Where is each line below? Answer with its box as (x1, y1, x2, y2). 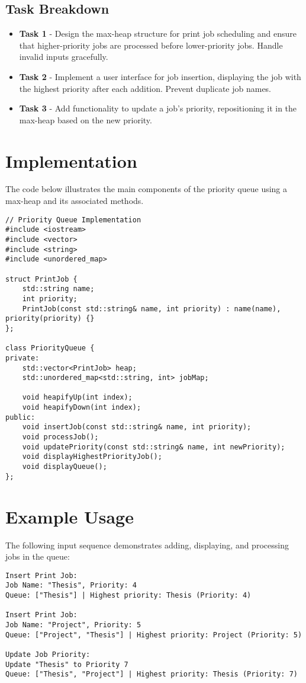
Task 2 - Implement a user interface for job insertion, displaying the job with (19, 70, 301, 82)
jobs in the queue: (5, 550, 70, 563)
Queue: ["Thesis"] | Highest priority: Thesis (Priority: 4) (5, 591, 252, 600)
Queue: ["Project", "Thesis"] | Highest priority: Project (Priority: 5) (5, 630, 302, 639)
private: (5, 353, 40, 362)
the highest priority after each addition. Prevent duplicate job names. (19, 82, 272, 94)
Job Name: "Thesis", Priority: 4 (5, 581, 137, 590)
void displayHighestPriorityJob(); (22, 452, 162, 461)
